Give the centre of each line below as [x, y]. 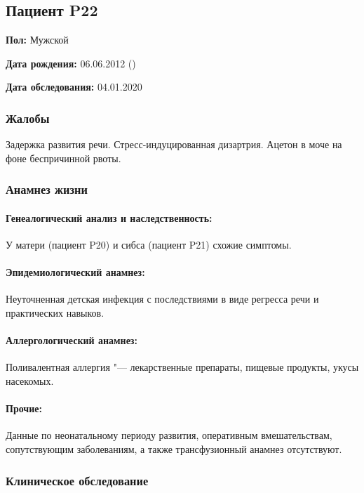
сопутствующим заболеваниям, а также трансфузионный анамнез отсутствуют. [174, 448]
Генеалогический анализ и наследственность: [109, 217]
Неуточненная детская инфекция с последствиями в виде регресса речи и [162, 299]
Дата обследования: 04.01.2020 [74, 87]
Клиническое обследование [77, 480]
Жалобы [28, 118]
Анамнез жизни [47, 189]
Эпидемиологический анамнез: [75, 272]
